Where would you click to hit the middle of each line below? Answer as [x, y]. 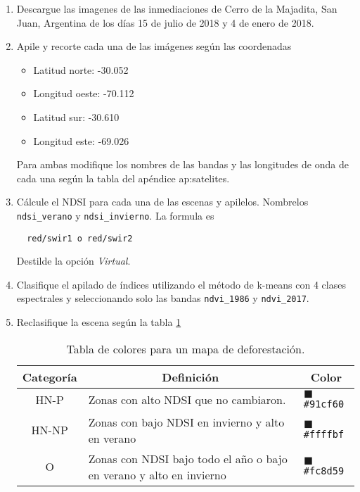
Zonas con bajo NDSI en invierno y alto [186, 422]
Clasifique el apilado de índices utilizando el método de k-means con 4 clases [181, 284]
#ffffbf [324, 434]
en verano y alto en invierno [157, 474]
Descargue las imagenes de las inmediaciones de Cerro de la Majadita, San [177, 8]
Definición [191, 377]
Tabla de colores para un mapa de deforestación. [186, 348]
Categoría [50, 377]
